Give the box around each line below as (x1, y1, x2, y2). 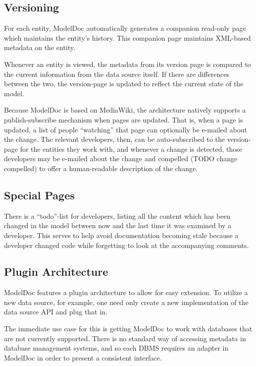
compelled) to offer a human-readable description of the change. (4, 163, 198, 173)
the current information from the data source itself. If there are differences (4, 68, 230, 79)
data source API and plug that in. (4, 306, 107, 317)
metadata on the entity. (4, 42, 75, 53)
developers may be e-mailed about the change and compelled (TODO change (4, 153, 238, 164)
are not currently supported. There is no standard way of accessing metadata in (4, 333, 246, 343)
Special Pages (4, 187, 75, 202)
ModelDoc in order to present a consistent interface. (4, 352, 162, 363)
